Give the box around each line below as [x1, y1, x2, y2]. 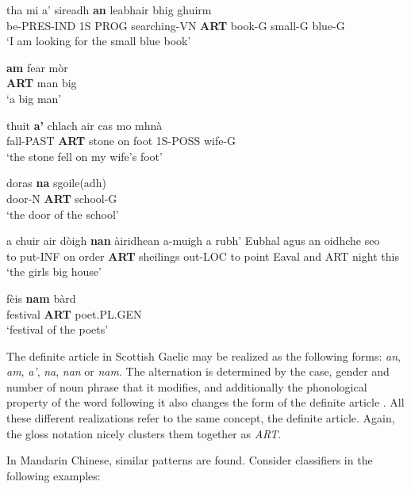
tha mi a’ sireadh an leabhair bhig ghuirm [6, 2, 212, 17]
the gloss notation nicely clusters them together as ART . [6, 425, 282, 441]
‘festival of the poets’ [6, 321, 109, 338]
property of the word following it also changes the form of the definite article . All [6, 394, 405, 411]
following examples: [6, 467, 101, 483]
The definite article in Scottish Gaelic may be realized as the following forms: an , [6, 347, 401, 364]
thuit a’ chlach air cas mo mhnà [6, 117, 163, 133]
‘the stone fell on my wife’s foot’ [6, 147, 163, 164]
